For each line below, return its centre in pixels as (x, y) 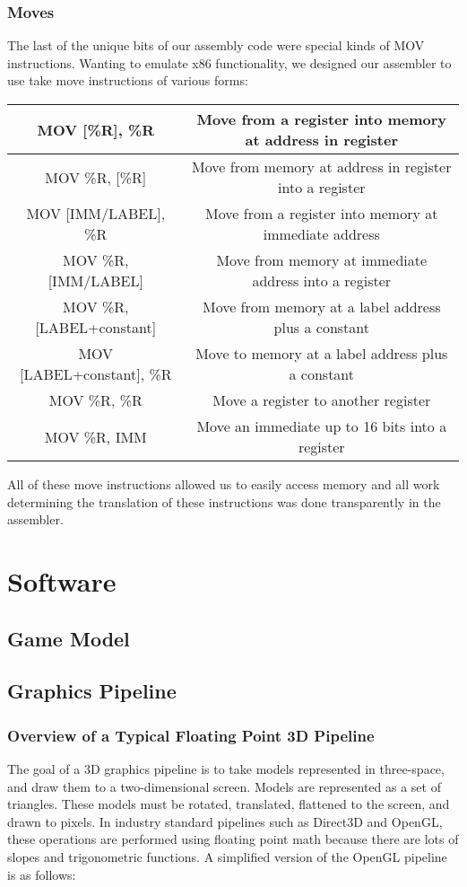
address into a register (322, 281)
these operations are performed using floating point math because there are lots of (233, 839)
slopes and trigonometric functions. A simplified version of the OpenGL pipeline (227, 856)
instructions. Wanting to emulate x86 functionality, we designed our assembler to (229, 62)
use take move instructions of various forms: (128, 80)
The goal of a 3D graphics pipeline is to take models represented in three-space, (226, 768)
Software (62, 580)
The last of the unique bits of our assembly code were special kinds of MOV (216, 45)
